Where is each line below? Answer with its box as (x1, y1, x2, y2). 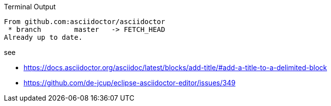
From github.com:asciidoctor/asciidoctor (4, 18, 165, 26)
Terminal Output (4, 2, 56, 11)
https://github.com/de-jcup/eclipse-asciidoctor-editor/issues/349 (24, 79, 236, 87)
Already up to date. (4, 33, 83, 41)
